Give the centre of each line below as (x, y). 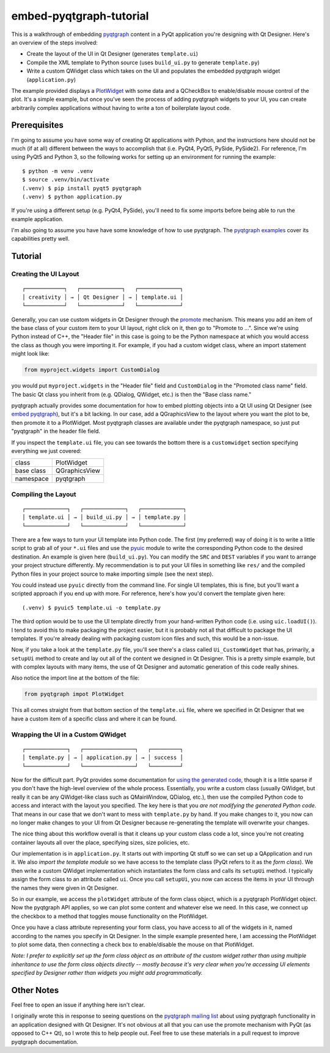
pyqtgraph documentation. (45, 1041)
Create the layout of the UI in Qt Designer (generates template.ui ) (112, 54)
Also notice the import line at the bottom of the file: (75, 678)
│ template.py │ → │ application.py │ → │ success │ (103, 758)
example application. (38, 219)
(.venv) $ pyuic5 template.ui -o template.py (92, 607)
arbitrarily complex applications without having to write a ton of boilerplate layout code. (121, 108)
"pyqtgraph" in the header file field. (56, 431)
